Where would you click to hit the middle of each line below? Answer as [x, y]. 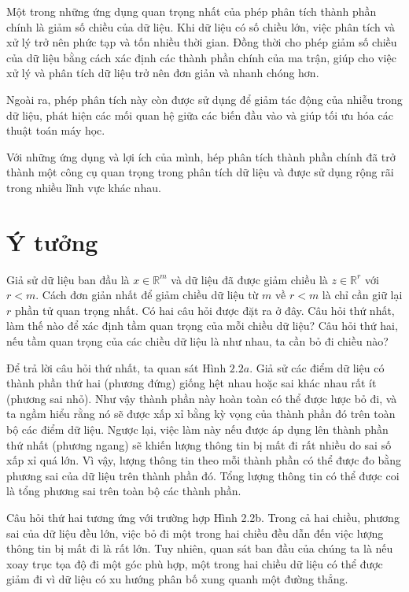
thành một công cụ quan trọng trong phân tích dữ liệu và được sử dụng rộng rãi [200, 172]
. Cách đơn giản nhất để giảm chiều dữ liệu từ [147, 295]
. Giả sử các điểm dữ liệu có [317, 367]
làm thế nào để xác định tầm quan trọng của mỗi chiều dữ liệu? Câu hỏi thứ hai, [202, 326]
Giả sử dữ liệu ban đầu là [68, 279]
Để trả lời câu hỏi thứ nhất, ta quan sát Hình [116, 367]
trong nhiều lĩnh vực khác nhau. [84, 187]
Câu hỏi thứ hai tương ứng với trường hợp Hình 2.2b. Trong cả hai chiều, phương [203, 517]
